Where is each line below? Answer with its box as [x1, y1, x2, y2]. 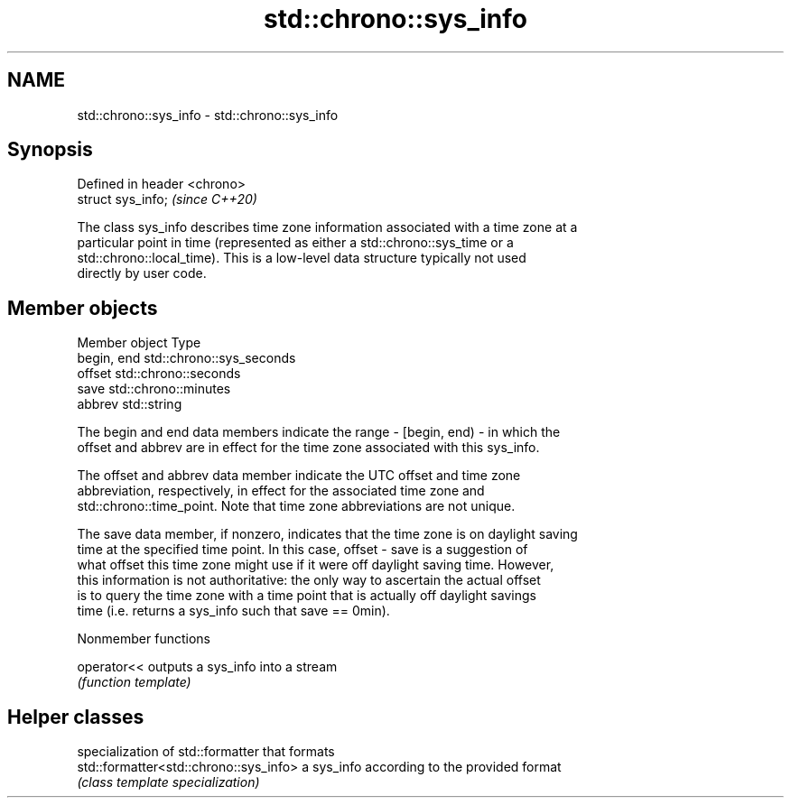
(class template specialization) [77, 774, 260, 791]
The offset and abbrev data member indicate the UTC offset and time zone [77, 467, 521, 484]
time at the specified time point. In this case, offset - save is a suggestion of [77, 541, 528, 558]
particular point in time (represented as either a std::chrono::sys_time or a [77, 235, 514, 251]
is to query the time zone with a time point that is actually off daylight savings [77, 588, 536, 604]
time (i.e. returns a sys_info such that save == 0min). [77, 603, 390, 619]
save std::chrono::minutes [77, 381, 231, 397]
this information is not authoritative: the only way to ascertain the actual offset [77, 572, 541, 588]
